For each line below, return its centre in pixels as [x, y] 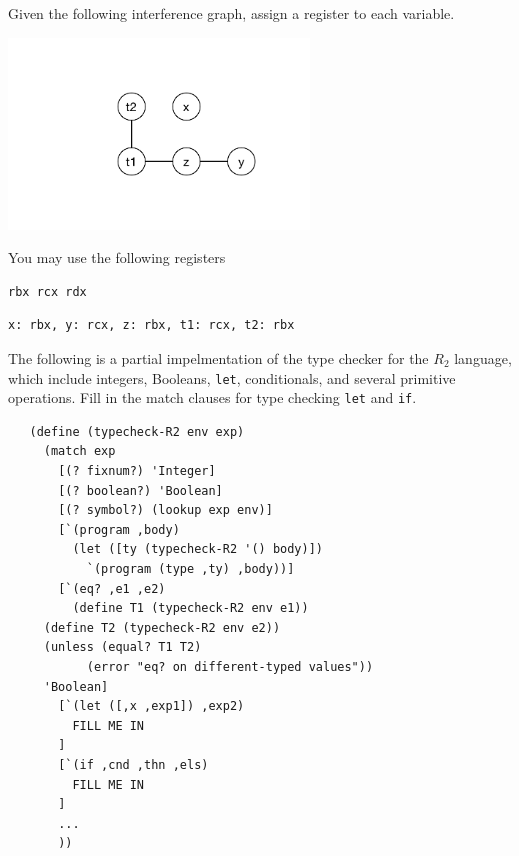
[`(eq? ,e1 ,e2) [112, 588]
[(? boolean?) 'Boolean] [140, 490]
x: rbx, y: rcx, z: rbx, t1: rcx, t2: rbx [151, 325]
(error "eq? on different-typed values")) [230, 667]
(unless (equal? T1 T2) [122, 647]
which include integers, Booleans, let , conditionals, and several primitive [232, 377]
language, [483, 357]
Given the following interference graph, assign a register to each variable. [231, 13]
